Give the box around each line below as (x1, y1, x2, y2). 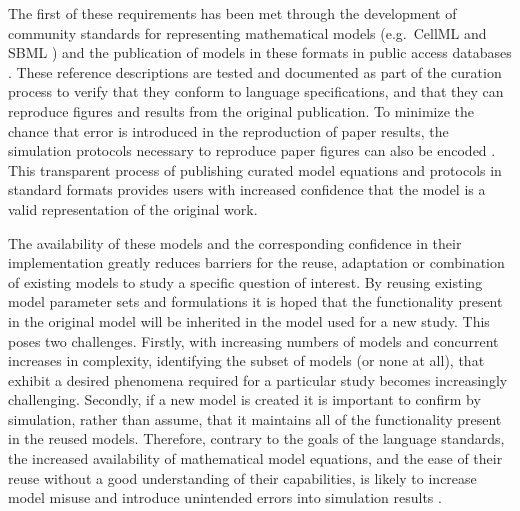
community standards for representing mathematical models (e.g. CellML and (8, 22, 487, 43)
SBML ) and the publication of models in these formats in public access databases (8, 42, 512, 63)
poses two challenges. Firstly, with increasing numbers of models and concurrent (8, 330, 499, 351)
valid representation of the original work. (8, 198, 258, 219)
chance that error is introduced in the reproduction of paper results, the (8, 120, 449, 141)
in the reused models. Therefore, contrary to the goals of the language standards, (8, 428, 505, 449)
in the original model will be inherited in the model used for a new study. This (8, 310, 490, 331)
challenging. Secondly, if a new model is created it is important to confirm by (8, 389, 481, 410)
